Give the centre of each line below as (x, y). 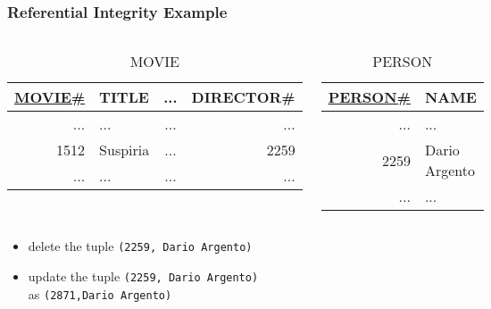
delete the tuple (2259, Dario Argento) (140, 246)
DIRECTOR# (243, 97)
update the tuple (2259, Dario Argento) (143, 276)
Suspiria (125, 150)
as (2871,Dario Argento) (100, 293)
